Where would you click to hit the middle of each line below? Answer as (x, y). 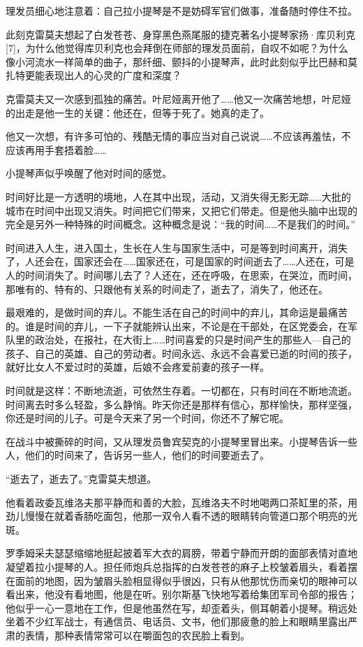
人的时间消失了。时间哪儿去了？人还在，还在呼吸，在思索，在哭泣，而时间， (181, 275)
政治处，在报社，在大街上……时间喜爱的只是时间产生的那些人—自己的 (193, 340)
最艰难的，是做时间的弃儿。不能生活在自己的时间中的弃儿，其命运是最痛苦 (177, 312)
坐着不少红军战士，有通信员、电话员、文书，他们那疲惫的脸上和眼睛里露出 (177, 621)
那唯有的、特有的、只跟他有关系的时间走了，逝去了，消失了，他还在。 (167, 289)
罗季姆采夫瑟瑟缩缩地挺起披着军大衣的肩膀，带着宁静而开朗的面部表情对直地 (181, 553)
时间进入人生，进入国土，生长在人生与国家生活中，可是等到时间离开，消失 (177, 247)
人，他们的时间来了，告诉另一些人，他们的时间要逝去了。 (138, 455)
